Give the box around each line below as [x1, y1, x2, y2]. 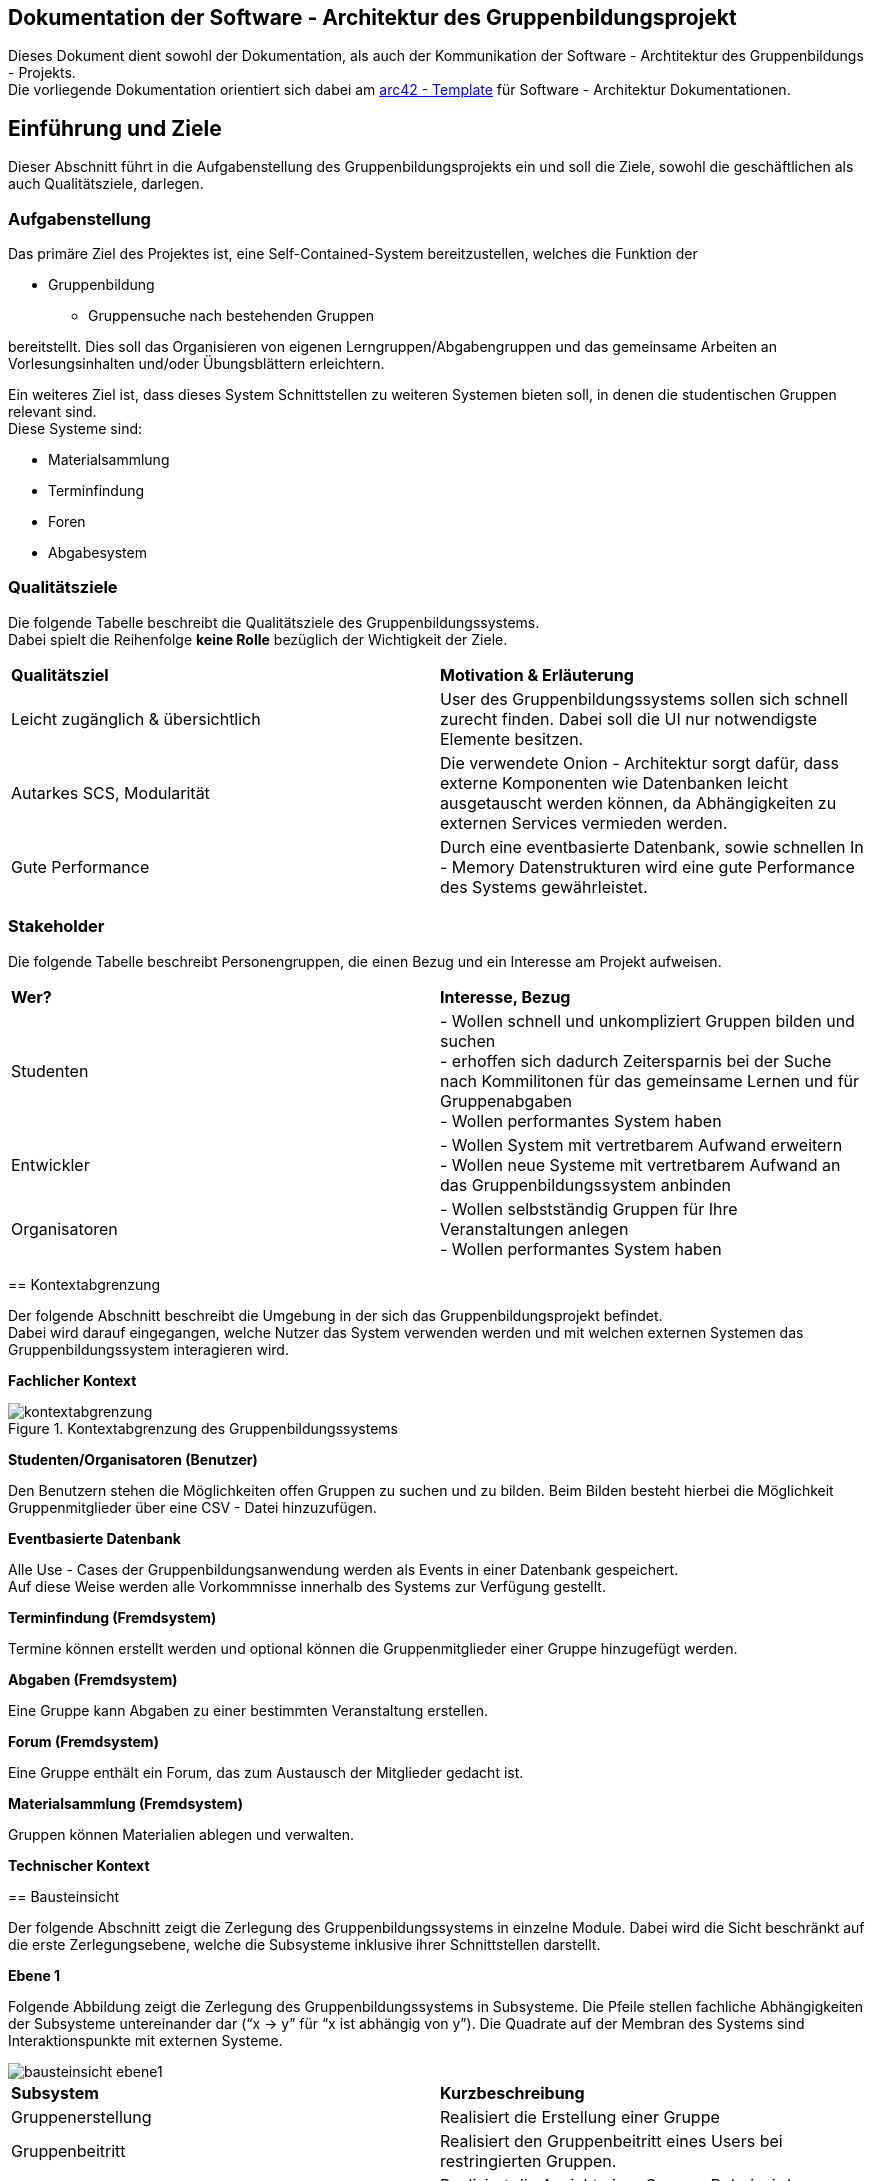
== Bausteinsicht [8, 1887, 120, 1905]
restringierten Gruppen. [440, 2150, 617, 2171]
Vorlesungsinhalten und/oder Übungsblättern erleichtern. [8, 355, 385, 373]
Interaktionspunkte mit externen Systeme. [8, 2031, 283, 2049]
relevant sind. [8, 403, 97, 421]
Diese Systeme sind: [8, 420, 143, 438]
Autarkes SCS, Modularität [11, 782, 210, 803]
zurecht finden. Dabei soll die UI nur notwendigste [440, 708, 818, 729]
